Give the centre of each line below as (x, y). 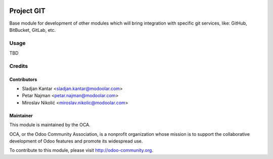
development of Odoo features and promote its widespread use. (76, 141)
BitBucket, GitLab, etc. (33, 30)
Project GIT (27, 11)
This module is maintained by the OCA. (50, 125)
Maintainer (21, 115)
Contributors (23, 79)
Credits (18, 66)
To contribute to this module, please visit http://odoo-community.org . (81, 150)
